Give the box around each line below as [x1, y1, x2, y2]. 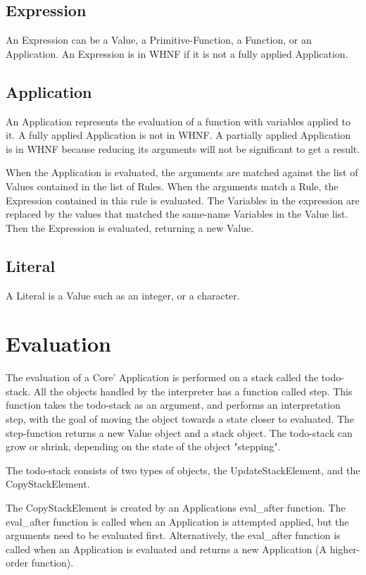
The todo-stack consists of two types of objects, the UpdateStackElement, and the [6, 462, 360, 477]
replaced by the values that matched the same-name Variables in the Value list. [6, 206, 348, 221]
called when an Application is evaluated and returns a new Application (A [6, 541, 327, 556]
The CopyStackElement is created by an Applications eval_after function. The [6, 500, 346, 515]
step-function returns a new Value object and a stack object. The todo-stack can [6, 425, 353, 440]
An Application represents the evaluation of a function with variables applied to [6, 113, 351, 128]
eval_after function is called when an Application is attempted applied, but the [6, 514, 349, 528]
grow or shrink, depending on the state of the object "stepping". [6, 439, 281, 454]
